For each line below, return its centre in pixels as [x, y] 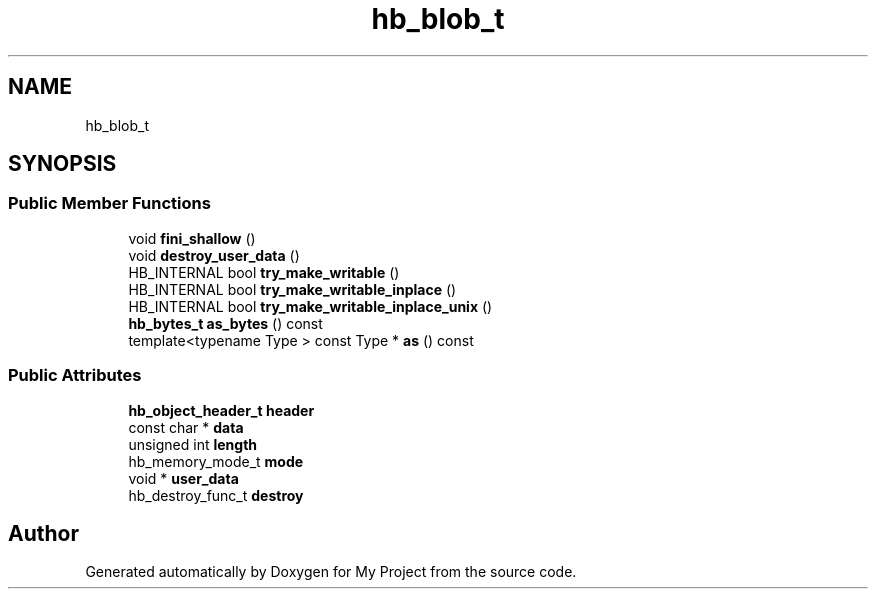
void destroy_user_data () [214, 255]
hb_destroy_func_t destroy [216, 495]
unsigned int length [193, 444]
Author [43, 533]
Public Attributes [75, 375]
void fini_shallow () [192, 238]
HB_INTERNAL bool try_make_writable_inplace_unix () [310, 306]
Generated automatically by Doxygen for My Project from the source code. [331, 572]
